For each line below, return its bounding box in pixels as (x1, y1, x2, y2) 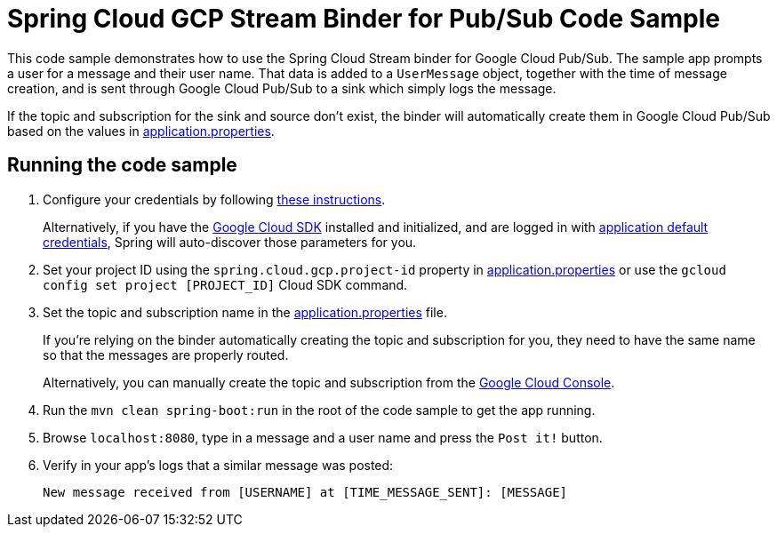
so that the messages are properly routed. (43, 347, 289, 363)
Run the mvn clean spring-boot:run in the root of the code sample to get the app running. (43, 402, 596, 418)
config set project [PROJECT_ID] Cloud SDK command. (43, 276, 408, 292)
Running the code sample (7, 154, 237, 177)
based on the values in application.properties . (7, 123, 275, 139)
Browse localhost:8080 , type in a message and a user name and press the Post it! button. (43, 429, 603, 445)
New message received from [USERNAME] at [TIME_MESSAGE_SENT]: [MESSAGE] (43, 484, 568, 499)
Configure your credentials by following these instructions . (43, 191, 386, 207)
